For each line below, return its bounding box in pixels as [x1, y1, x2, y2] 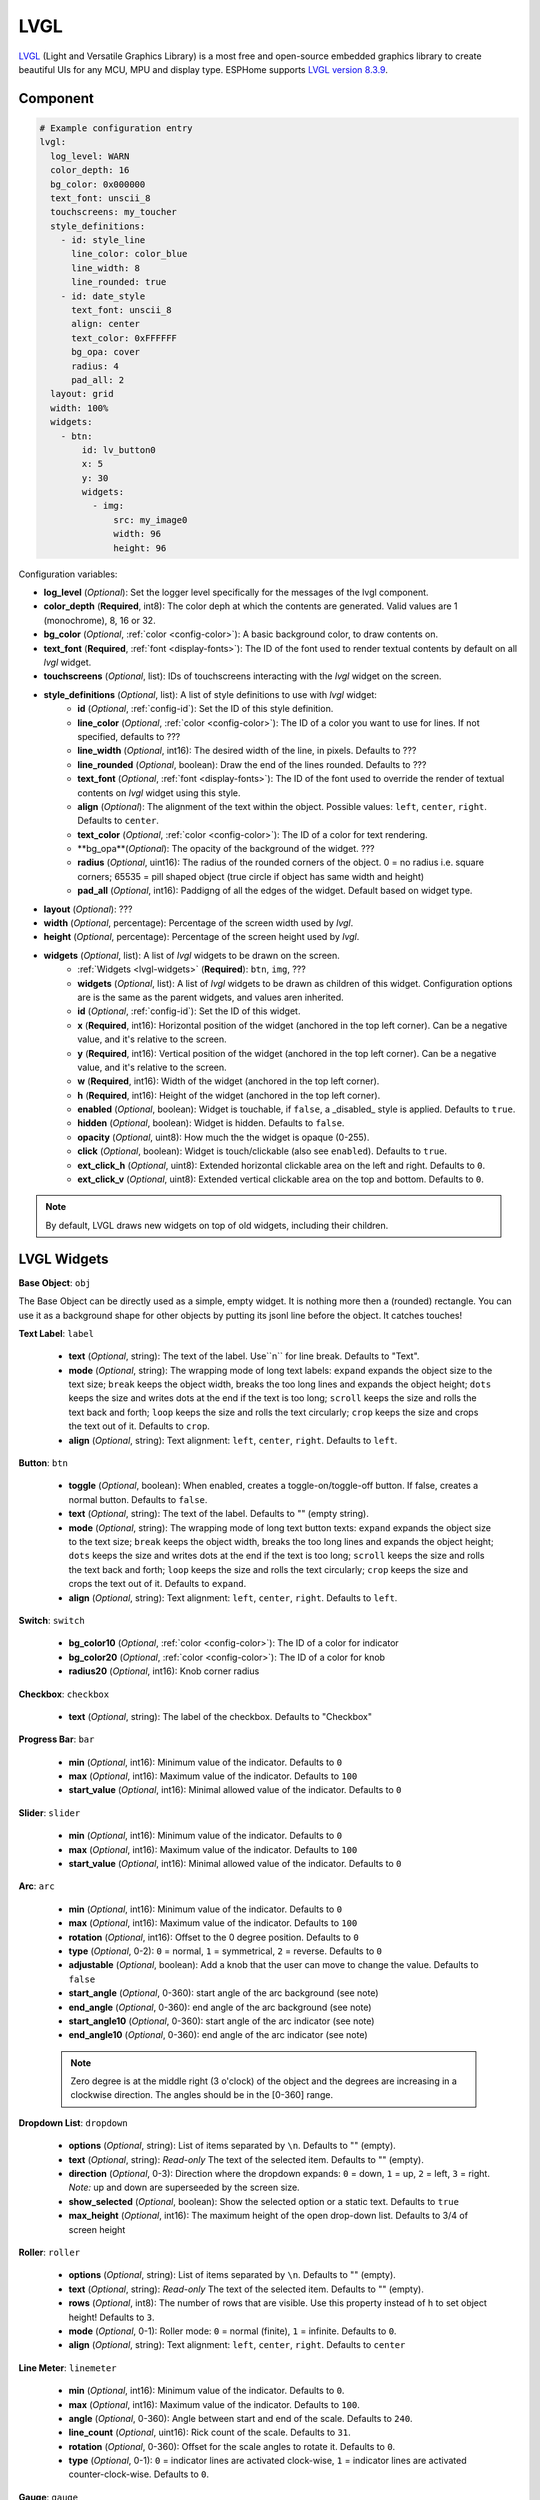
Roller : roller [18, 2246, 80, 2258]
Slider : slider [18, 1806, 81, 1819]
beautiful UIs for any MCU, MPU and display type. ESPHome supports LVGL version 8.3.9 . [18, 63, 389, 75]
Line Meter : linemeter [18, 2361, 117, 2374]
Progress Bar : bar [18, 1733, 95, 1745]
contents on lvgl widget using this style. [77, 786, 241, 799]
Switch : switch [18, 1614, 85, 1626]
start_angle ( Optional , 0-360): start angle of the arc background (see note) [68, 1987, 379, 1999]
